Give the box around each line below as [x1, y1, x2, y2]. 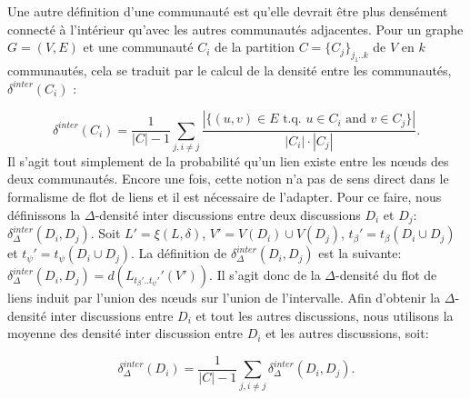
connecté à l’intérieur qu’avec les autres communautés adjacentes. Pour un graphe [7, 19, 464, 38]
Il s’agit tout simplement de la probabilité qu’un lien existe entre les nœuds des [7, 151, 449, 170]
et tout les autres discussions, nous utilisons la [195, 305, 454, 324]
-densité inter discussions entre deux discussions [95, 204, 361, 224]
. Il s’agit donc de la [209, 265, 321, 284]
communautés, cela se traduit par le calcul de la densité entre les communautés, [7, 60, 452, 79]
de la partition [215, 37, 295, 56]
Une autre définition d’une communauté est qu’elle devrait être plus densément [7, 2, 448, 20]
